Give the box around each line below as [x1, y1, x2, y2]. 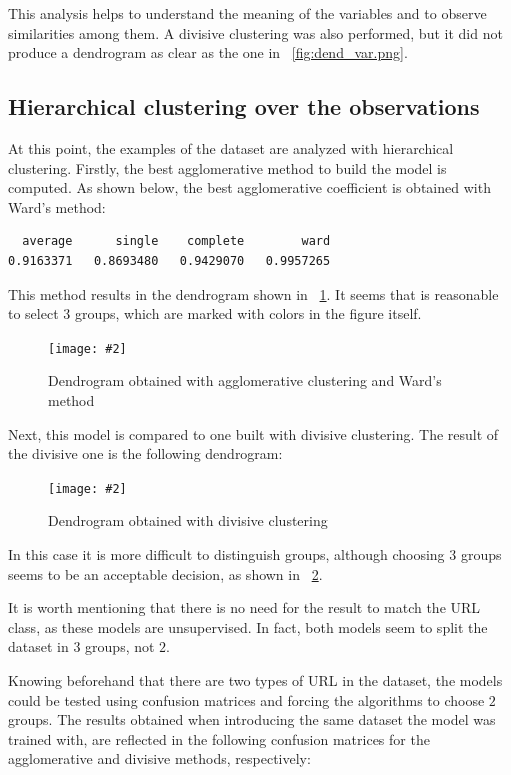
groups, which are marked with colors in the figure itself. [74, 303, 422, 324]
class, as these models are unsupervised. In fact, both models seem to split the [8, 616, 488, 637]
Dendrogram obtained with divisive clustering [48, 510, 328, 531]
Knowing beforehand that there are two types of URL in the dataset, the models [8, 669, 503, 690]
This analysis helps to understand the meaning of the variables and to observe [8, 3, 487, 23]
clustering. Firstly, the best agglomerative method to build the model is [8, 157, 447, 178]
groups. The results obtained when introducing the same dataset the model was [8, 709, 496, 730]
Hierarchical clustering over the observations [8, 91, 480, 122]
